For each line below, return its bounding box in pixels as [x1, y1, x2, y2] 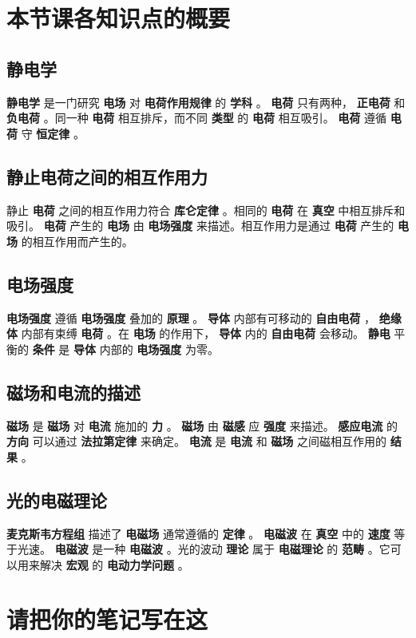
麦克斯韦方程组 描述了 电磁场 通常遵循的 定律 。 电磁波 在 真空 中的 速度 [6, 525, 390, 541]
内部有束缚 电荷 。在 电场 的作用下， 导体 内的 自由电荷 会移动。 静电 [21, 325, 390, 342]
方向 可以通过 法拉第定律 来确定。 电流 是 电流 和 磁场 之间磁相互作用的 [6, 433, 386, 450]
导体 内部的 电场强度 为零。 [73, 340, 219, 357]
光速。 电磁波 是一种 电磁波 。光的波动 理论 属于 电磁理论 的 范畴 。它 [17, 541, 390, 557]
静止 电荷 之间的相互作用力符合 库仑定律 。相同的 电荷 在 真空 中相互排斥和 [6, 201, 406, 218]
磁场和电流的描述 [6, 379, 141, 404]
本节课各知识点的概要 [6, 2, 231, 34]
